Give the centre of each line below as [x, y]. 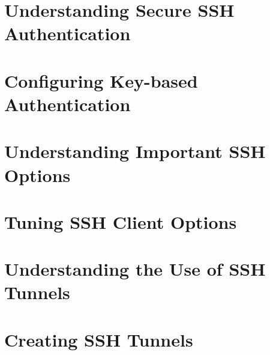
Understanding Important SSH [135, 151]
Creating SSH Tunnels [99, 339]
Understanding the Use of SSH [135, 269]
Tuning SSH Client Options [121, 221]
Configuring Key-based [101, 80]
